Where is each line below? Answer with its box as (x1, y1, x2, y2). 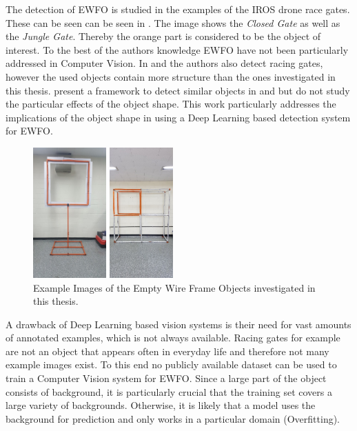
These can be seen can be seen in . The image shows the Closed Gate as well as (6, 15, 340, 30)
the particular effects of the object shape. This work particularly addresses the (6, 97, 336, 111)
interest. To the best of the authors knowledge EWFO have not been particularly (6, 42, 349, 57)
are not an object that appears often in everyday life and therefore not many (6, 343, 329, 358)
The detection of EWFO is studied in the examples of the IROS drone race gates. (6, 2, 350, 16)
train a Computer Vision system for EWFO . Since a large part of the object (6, 371, 327, 385)
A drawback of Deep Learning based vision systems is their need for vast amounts (6, 317, 351, 331)
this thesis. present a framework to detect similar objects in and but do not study (6, 83, 350, 97)
